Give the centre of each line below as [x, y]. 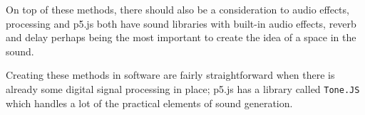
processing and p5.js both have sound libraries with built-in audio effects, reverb [181, 23]
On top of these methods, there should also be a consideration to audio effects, [178, 9]
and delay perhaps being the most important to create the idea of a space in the [181, 37]
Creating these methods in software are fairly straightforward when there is [170, 75]
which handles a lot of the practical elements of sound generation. [149, 103]
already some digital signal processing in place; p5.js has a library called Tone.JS [183, 88]
